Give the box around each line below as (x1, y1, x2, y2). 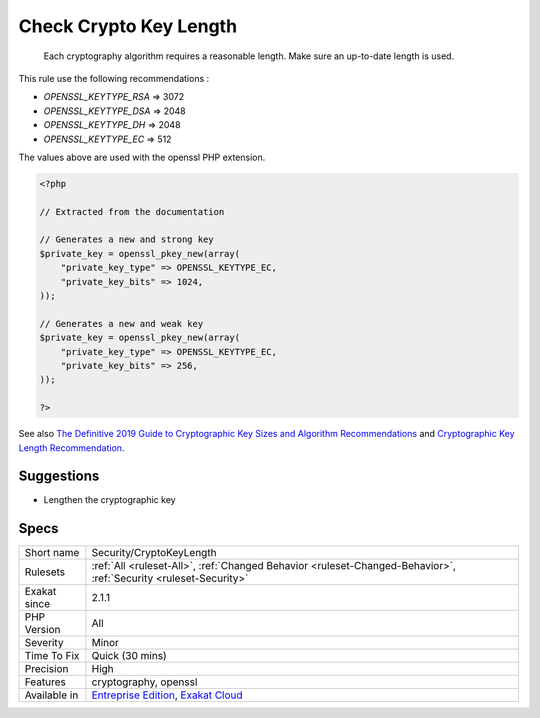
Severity (24, 636, 64, 650)
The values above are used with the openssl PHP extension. (18, 151, 266, 163)
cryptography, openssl (91, 675, 198, 689)
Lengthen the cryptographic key (43, 494, 176, 506)
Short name (24, 546, 80, 560)
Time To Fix (24, 649, 80, 663)
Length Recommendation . (18, 441, 125, 454)
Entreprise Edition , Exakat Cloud (91, 688, 244, 702)
